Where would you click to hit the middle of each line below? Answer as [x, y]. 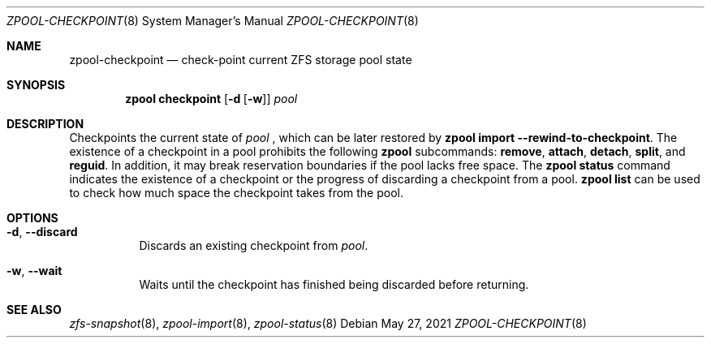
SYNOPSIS [36, 85]
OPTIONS [32, 218]
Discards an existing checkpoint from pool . [254, 245]
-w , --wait [34, 271]
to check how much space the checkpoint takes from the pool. [237, 193]
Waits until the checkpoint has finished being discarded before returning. [334, 284]
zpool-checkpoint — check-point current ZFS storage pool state [241, 60]
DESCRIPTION [45, 124]
